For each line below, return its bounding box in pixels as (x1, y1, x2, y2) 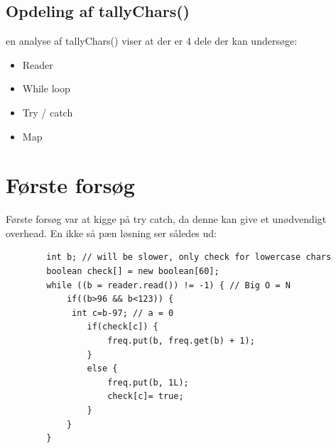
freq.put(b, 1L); (107, 377, 189, 388)
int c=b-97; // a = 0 (72, 307, 174, 318)
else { (87, 364, 118, 374)
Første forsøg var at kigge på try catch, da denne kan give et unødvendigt (6, 212, 327, 226)
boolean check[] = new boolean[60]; (46, 266, 220, 277)
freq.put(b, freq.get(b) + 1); (107, 336, 255, 346)
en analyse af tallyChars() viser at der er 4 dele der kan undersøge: (6, 33, 298, 48)
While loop (22, 81, 70, 96)
